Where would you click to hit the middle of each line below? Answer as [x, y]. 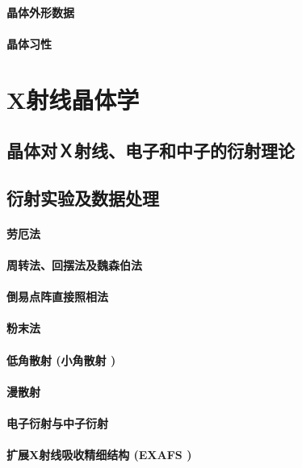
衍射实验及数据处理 [83, 197]
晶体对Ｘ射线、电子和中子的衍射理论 [151, 150]
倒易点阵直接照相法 [57, 297]
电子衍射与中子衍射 [57, 423]
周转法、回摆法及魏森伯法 [74, 265]
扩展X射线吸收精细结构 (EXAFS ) [99, 455]
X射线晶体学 [73, 99]
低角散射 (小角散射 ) [61, 359]
